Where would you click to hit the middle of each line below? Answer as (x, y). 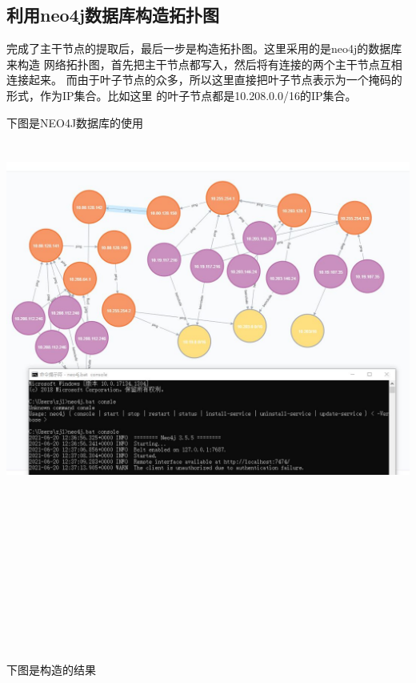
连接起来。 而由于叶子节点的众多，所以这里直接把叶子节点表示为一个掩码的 (204, 80)
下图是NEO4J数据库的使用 (75, 122)
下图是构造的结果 (51, 670)
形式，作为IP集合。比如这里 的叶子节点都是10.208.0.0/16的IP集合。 (182, 95)
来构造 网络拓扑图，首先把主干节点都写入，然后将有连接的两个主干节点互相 (204, 64)
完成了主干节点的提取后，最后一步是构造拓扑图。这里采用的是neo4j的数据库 (204, 48)
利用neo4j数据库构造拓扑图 (113, 15)
